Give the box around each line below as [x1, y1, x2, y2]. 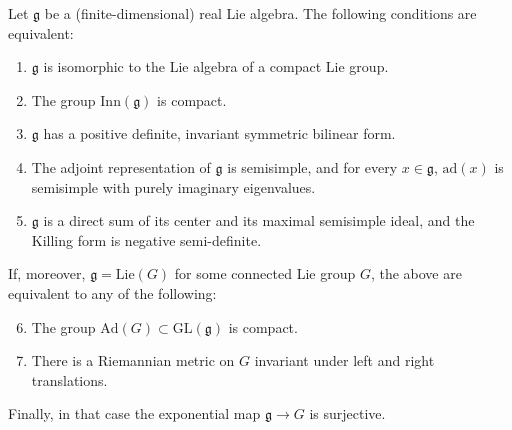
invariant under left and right [254, 350, 435, 371]
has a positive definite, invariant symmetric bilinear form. [43, 123, 396, 144]
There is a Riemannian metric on [31, 350, 235, 371]
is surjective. [309, 403, 386, 424]
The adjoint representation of [31, 156, 211, 177]
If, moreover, [8, 263, 86, 284]
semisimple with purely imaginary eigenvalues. [31, 176, 316, 197]
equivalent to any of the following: [8, 282, 217, 303]
